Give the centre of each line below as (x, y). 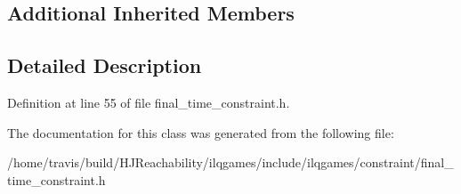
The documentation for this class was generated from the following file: (201, 132)
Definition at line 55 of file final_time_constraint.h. (149, 102)
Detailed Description (105, 65)
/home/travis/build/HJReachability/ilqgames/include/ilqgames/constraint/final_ (230, 162)
